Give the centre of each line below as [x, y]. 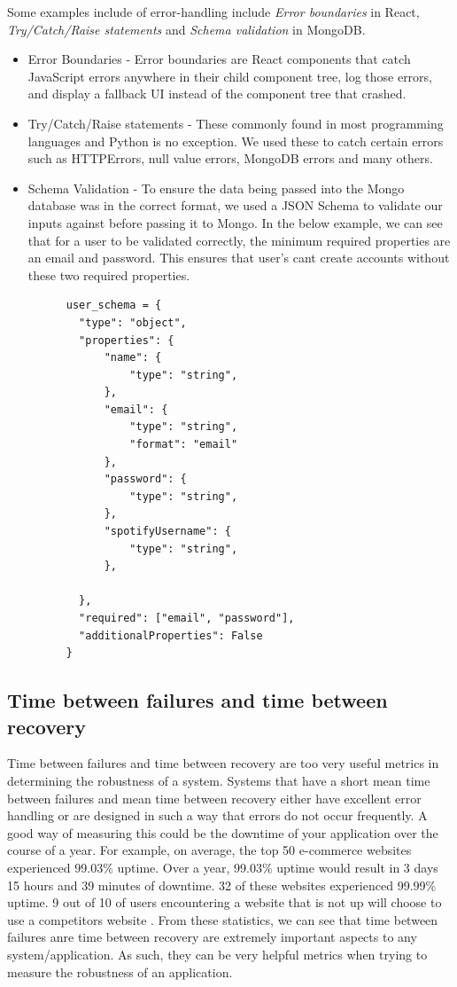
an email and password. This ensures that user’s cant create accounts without [239, 258]
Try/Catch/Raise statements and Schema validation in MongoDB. [186, 29]
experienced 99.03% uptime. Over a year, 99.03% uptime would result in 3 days [223, 867]
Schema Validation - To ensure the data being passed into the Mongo [216, 188]
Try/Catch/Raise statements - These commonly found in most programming [236, 123]
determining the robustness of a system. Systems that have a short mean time [219, 780]
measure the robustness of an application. [120, 971]
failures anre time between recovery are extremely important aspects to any [212, 937]
